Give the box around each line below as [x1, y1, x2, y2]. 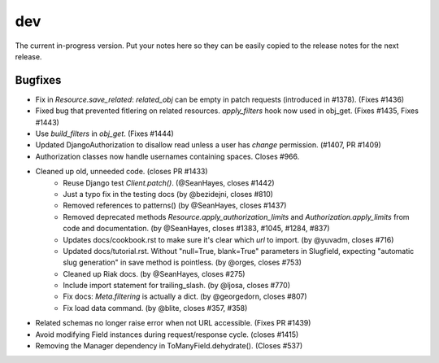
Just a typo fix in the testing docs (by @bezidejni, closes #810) [63, 189, 274, 199]
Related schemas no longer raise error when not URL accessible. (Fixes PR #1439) [35, 318, 311, 328]
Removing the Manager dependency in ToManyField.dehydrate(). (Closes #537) [35, 341, 303, 351]
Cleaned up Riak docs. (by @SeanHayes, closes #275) [63, 269, 246, 278]
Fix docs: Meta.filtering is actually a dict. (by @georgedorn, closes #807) [63, 291, 308, 301]
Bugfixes [15, 73, 62, 87]
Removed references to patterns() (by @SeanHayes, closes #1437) [63, 200, 287, 211]
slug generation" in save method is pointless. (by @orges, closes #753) [63, 257, 302, 268]
